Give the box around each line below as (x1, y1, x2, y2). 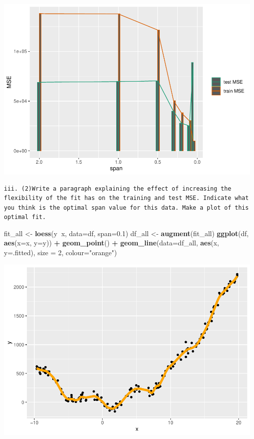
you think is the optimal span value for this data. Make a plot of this (4, 204, 249, 211)
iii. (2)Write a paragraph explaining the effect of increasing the (4, 185, 232, 192)
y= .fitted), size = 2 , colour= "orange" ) (4, 247, 117, 258)
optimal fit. (4, 214, 46, 221)
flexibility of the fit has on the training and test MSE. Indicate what (4, 195, 249, 202)
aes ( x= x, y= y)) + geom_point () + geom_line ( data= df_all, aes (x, (4, 238, 219, 248)
